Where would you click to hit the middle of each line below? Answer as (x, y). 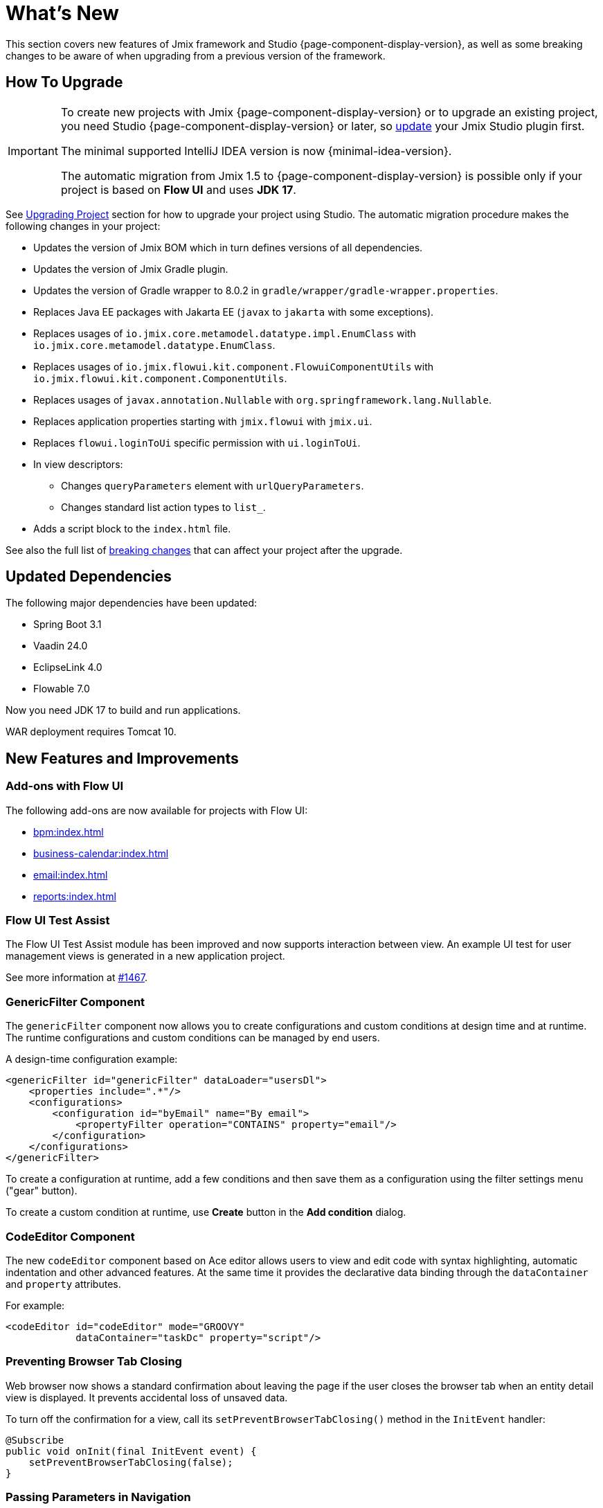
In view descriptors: (78, 464)
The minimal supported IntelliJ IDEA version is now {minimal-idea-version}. (256, 151)
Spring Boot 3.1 (67, 625)
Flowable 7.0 (62, 689)
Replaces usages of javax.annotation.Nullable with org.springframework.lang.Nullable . (262, 400)
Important (33, 151)
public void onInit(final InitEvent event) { (131, 1451)
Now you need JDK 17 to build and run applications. (123, 710)
